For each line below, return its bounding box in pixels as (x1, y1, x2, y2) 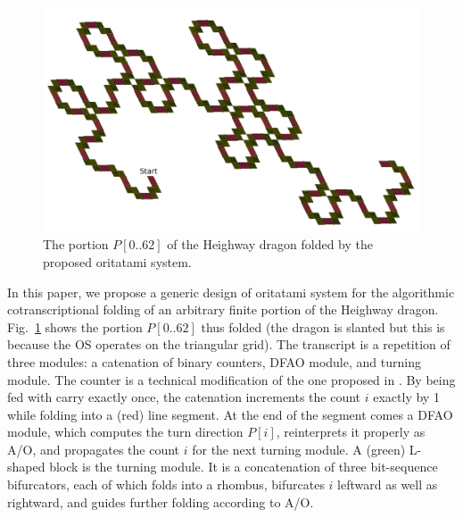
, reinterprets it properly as (276, 422, 426, 441)
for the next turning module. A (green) (192, 439, 406, 458)
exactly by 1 (373, 388, 440, 406)
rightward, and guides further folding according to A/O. (7, 492, 314, 511)
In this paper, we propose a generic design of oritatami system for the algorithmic (7, 282, 455, 301)
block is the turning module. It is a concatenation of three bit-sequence (49, 457, 438, 476)
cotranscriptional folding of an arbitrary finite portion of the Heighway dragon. (7, 300, 439, 319)
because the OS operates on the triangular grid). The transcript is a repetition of (7, 335, 451, 354)
